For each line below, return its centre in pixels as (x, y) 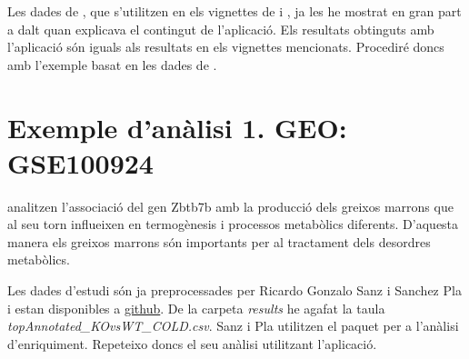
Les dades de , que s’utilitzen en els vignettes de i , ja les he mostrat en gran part (234, 11)
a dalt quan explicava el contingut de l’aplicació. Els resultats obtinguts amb (221, 29)
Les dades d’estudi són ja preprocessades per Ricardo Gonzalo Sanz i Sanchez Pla (234, 290)
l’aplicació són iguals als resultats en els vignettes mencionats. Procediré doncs (226, 47)
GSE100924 (80, 162)
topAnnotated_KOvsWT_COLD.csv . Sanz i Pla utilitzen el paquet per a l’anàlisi (233, 326)
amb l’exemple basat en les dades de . (112, 64)
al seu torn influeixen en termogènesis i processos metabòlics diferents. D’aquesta (233, 224)
